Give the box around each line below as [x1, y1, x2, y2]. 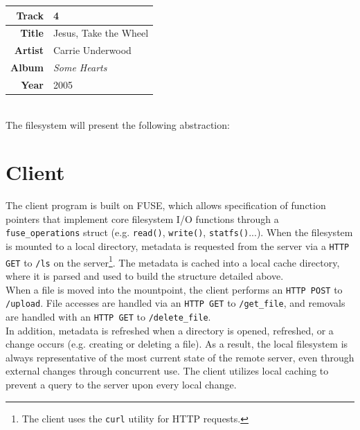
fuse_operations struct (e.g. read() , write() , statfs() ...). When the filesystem [6, 225, 353, 240]
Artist [14, 43, 44, 57]
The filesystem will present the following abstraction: [6, 117, 230, 132]
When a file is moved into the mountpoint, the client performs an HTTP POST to [6, 282, 343, 296]
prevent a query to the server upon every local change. [6, 377, 237, 392]
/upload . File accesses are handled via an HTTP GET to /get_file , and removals [6, 296, 345, 310]
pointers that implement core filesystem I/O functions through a [6, 211, 279, 226]
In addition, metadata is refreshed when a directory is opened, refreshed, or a [6, 323, 334, 337]
